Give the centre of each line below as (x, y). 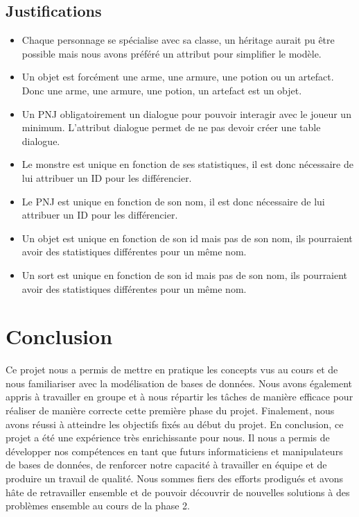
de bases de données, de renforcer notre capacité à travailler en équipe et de (166, 465)
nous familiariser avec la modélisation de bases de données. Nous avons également (179, 383)
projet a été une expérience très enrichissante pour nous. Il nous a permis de (168, 438)
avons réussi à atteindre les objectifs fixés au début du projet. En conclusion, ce (175, 424)
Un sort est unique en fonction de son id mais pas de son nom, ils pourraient (185, 274)
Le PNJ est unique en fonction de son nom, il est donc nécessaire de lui (173, 201)
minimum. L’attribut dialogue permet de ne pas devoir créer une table (171, 127)
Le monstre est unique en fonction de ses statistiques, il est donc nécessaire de (187, 164)
